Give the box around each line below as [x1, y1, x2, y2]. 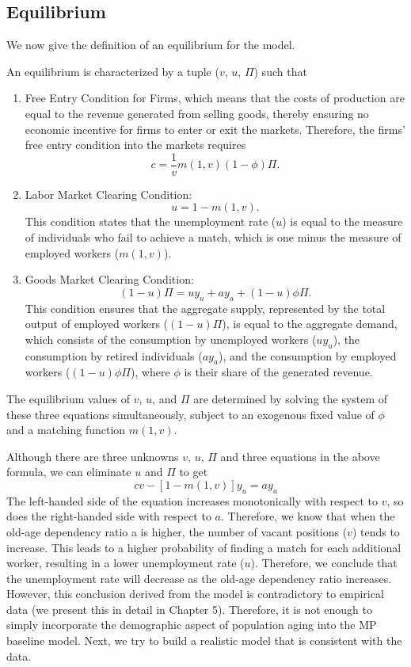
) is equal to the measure [282, 213, 403, 230]
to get [179, 463, 208, 480]
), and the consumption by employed [218, 347, 397, 364]
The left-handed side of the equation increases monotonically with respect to [6, 492, 378, 509]
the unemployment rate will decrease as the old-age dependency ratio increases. [6, 570, 392, 586]
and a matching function [6, 421, 126, 438]
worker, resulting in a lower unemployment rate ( [6, 555, 245, 571]
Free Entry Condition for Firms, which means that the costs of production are [25, 90, 405, 106]
